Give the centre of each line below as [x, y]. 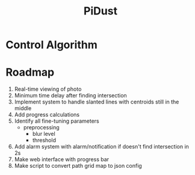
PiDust [101, 11]
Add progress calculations [47, 115]
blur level [44, 134]
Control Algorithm [51, 45]
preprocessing [41, 127]
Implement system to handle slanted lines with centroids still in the [97, 102]
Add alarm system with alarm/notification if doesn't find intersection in [101, 147]
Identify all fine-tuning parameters [57, 121]
